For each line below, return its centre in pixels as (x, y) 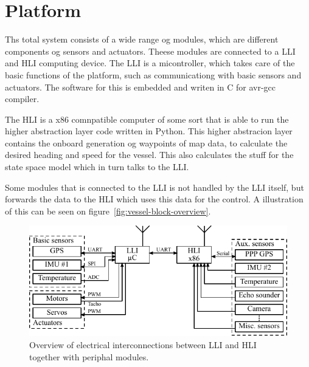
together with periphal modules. (89, 356)
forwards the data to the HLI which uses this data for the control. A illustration (154, 199)
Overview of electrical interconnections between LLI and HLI (143, 344)
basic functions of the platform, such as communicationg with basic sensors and (153, 74)
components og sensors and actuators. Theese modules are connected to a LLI (150, 51)
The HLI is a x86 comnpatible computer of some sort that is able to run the (147, 119)
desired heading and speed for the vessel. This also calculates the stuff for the (149, 155)
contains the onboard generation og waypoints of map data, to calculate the (146, 142)
